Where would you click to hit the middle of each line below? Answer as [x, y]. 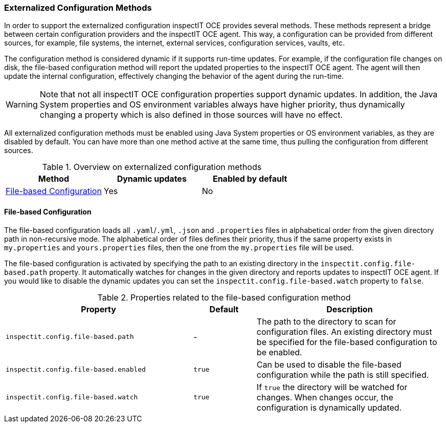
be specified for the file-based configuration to [347, 342]
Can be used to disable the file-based [329, 364]
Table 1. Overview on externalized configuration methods [152, 167]
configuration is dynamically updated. [329, 407]
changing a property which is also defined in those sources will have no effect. [191, 115]
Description [350, 309]
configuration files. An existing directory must [344, 332]
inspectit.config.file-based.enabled [76, 370]
